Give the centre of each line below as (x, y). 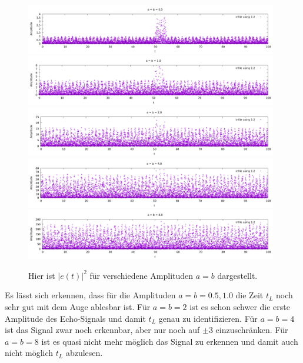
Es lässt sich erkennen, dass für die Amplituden (90, 295)
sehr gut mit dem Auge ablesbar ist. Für (78, 306)
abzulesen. (84, 353)
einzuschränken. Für (252, 330)
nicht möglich (29, 353)
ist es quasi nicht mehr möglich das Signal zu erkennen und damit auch (170, 341)
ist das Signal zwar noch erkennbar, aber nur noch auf (102, 330)
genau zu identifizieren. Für (208, 318)
